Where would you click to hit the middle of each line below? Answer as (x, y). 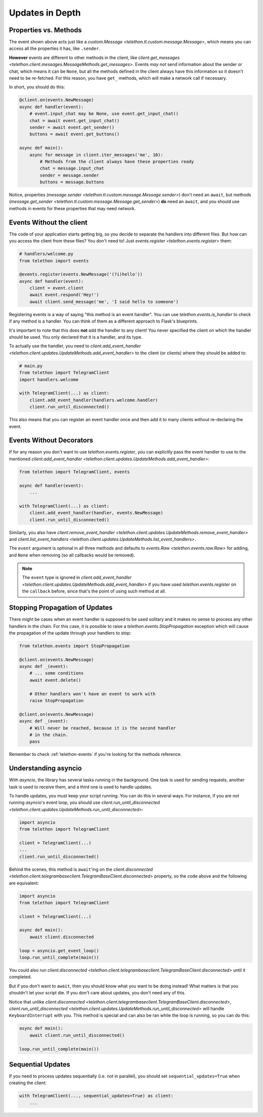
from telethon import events (54, 261)
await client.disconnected (62, 937)
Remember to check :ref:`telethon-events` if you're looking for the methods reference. (95, 754)
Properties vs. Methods (46, 30)
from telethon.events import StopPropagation (75, 646)
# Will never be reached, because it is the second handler (103, 728)
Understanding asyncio (46, 768)
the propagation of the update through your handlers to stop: (70, 633)
